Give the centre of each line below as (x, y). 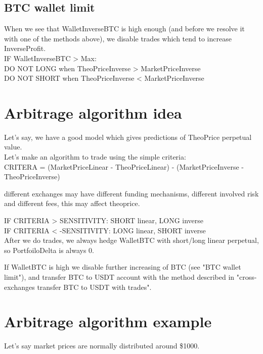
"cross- (247, 277)
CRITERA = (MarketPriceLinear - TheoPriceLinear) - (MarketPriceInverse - (124, 166)
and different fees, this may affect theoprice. (72, 203)
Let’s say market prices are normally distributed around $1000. (102, 346)
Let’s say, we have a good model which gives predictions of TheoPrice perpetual (128, 137)
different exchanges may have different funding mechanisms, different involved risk (131, 193)
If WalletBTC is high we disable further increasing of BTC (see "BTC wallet (123, 267)
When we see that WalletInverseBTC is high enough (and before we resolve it (124, 29)
